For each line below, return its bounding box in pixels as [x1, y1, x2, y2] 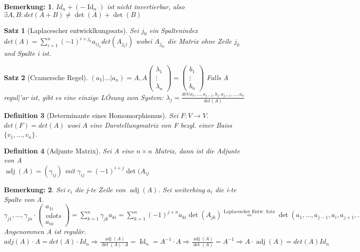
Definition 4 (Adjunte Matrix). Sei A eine [4, 145, 134, 155]
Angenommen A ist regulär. [4, 226, 86, 236]
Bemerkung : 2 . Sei [4, 184, 65, 194]
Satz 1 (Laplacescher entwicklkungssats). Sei [4, 25, 139, 35]
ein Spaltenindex [149, 25, 198, 35]
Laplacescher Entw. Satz [223, 209, 275, 214]
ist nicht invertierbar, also [107, 1, 185, 11]
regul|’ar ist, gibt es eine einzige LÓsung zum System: [4, 92, 164, 102]
